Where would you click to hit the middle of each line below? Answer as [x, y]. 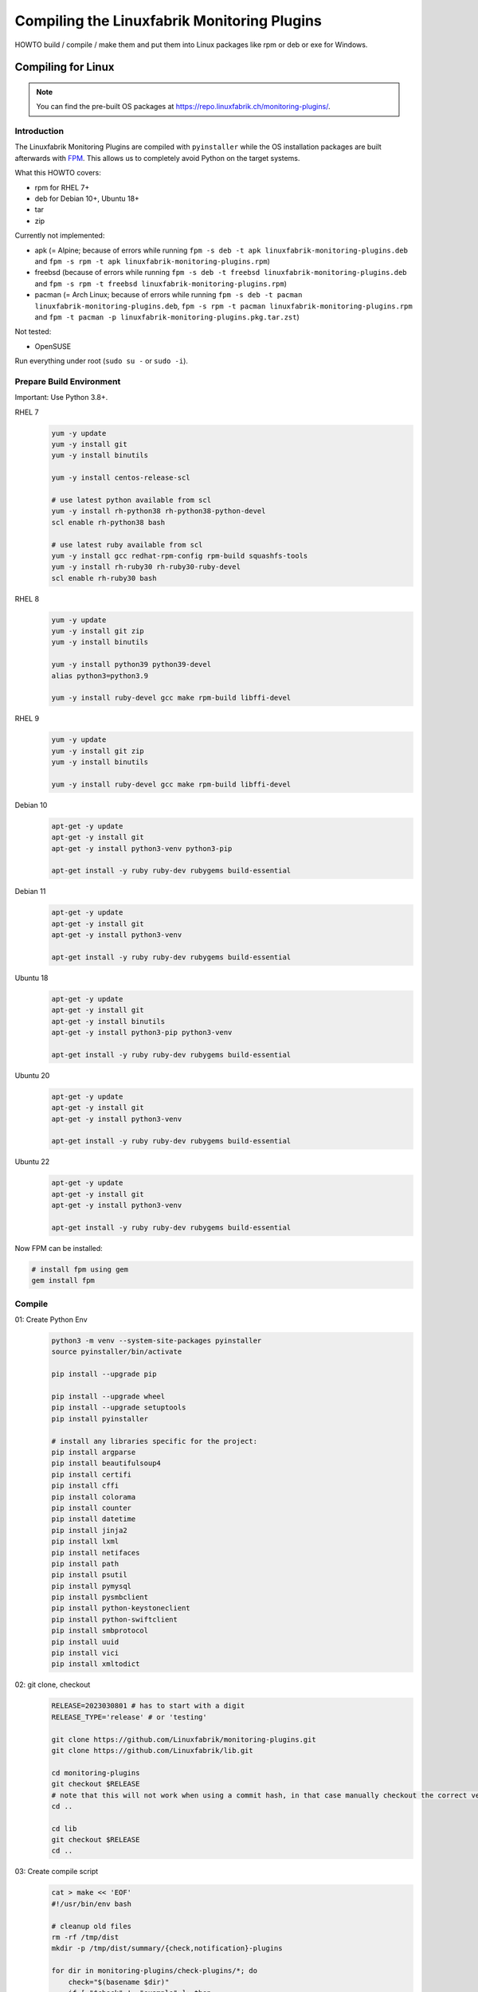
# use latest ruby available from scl [127, 545]
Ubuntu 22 [32, 1162]
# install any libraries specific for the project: [155, 1441]
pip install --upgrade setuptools [119, 1408]
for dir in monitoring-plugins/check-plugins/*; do [155, 1971]
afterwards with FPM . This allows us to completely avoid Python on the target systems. [157, 158]
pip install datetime [94, 1519]
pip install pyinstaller [100, 1419]
